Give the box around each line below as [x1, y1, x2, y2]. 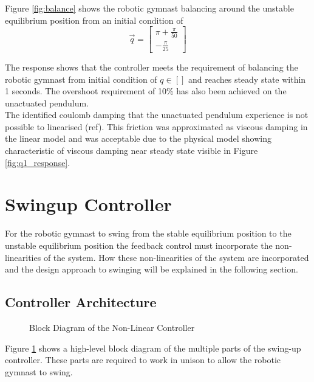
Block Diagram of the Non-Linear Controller [29, 321, 195, 333]
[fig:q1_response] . [5, 156, 70, 168]
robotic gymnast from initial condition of [5, 72, 157, 85]
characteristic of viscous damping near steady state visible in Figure [5, 144, 258, 157]
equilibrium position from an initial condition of [5, 13, 183, 26]
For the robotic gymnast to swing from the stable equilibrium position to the [5, 227, 292, 240]
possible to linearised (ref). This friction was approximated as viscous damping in [5, 120, 308, 133]
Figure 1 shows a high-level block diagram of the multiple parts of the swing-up [5, 341, 301, 354]
